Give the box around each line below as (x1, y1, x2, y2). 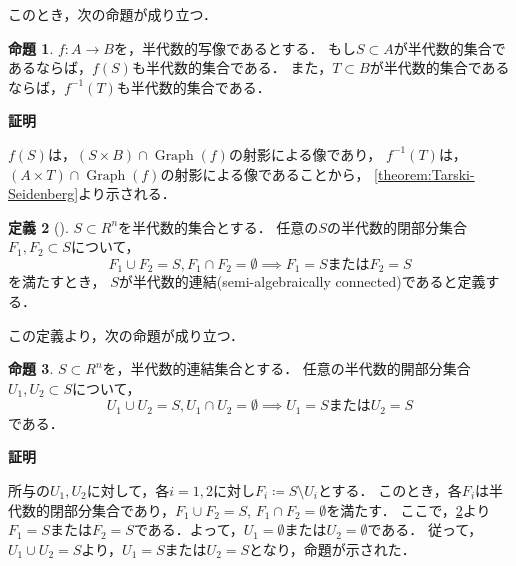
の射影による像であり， (228, 143, 382, 164)
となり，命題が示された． (249, 538, 416, 559)
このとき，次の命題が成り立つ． (8, 4, 217, 24)
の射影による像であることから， (160, 163, 370, 184)
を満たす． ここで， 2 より (326, 499, 491, 520)
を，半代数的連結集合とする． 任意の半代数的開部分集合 (102, 358, 471, 379)
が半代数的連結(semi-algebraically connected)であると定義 (118, 271, 486, 292)
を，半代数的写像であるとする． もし (113, 37, 357, 58)
